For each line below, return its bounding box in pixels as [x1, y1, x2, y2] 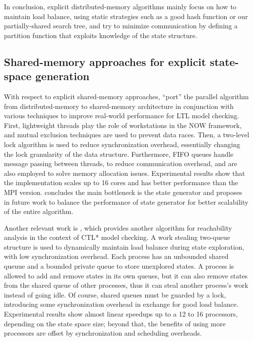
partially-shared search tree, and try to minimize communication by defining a [4, 21, 238, 31]
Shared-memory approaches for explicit [4, 54, 206, 69]
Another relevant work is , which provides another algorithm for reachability [4, 222, 232, 233]
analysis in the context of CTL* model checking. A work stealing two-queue [4, 232, 230, 242]
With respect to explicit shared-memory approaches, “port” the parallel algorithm [4, 91, 249, 101]
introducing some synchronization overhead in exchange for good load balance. [4, 299, 239, 309]
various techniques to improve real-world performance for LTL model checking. [4, 110, 239, 121]
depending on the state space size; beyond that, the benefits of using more [4, 318, 226, 328]
